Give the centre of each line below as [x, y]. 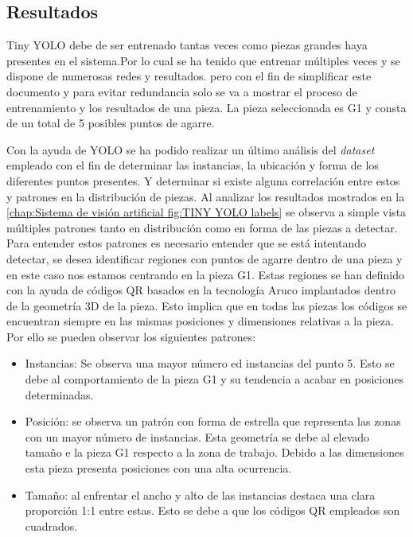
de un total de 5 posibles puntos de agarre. [111, 123]
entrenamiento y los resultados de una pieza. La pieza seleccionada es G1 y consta [206, 107]
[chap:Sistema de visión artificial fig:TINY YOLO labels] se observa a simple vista [206, 212]
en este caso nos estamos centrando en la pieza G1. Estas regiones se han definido [205, 274]
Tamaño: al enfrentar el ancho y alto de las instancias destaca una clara [200, 494]
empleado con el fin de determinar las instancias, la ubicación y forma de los [193, 165]
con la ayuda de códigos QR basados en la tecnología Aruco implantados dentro [201, 290]
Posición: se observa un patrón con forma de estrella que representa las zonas [213, 421]
